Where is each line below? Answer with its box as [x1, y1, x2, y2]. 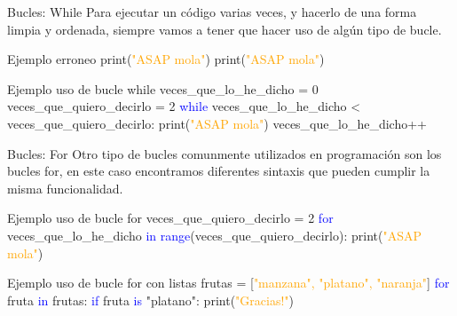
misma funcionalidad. [7, 178, 123, 197]
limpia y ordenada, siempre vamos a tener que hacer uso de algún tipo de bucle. [7, 20, 442, 38]
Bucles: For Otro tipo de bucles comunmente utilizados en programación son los [7, 144, 442, 162]
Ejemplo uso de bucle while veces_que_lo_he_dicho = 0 [7, 79, 319, 98]
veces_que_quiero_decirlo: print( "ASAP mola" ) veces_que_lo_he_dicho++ [7, 114, 427, 132]
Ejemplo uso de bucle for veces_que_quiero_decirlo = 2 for [7, 209, 334, 227]
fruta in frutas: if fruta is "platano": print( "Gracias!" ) [7, 290, 294, 309]
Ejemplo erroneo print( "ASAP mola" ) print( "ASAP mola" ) [7, 50, 325, 68]
